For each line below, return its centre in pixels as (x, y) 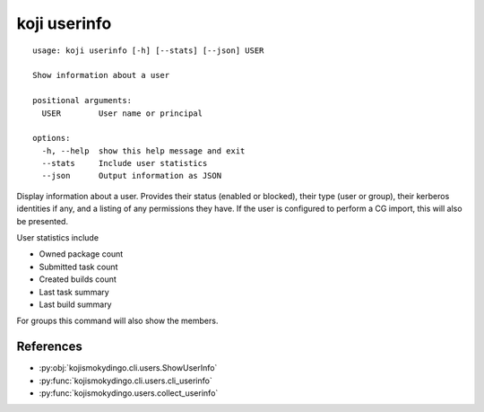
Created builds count (78, 279)
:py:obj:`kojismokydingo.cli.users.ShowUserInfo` (128, 368)
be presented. (43, 221)
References (49, 347)
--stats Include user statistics (125, 163)
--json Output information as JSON (132, 176)
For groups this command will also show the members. (117, 321)
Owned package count (81, 254)
